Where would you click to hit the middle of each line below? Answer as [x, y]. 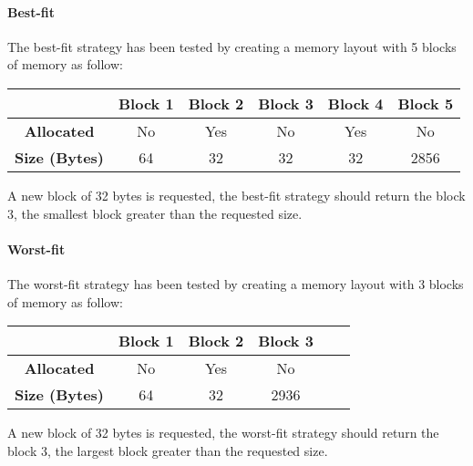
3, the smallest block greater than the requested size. [155, 213]
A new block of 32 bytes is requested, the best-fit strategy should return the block [236, 195]
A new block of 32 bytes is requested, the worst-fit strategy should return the [223, 433]
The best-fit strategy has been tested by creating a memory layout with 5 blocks [232, 46]
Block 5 [426, 103]
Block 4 [355, 103]
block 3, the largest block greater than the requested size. [168, 450]
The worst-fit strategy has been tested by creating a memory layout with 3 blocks [236, 283]
